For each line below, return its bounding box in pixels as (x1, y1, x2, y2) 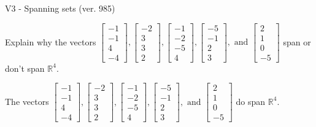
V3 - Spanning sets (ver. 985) (5, 2, 115, 14)
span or (283, 35, 311, 48)
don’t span (5, 61, 45, 74)
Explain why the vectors (5, 35, 96, 48)
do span (236, 94, 266, 107)
